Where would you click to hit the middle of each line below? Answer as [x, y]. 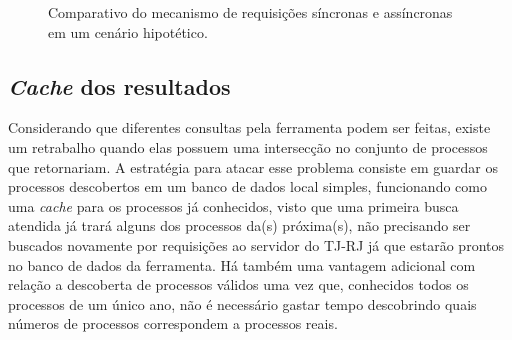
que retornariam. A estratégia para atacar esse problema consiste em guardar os [253, 166]
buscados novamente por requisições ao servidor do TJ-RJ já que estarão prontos [256, 244]
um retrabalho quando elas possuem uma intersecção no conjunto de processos [248, 146]
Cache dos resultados [119, 85]
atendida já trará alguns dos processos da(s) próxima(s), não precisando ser [239, 225]
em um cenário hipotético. [128, 31]
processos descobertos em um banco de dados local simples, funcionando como [247, 186]
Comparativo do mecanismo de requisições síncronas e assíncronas [250, 12]
